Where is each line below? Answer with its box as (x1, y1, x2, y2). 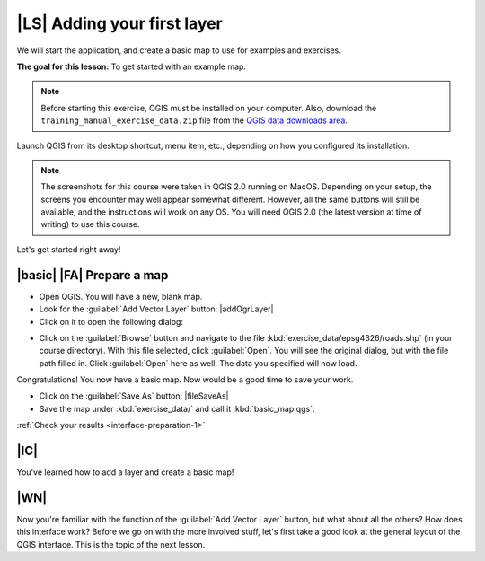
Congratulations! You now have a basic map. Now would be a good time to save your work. (16, 374, 354, 385)
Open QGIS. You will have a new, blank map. (39, 291, 203, 302)
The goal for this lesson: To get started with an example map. (16, 61, 247, 72)
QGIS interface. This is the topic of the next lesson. (16, 539, 206, 549)
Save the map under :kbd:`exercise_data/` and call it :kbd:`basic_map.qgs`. (39, 403, 315, 414)
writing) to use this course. (40, 219, 140, 230)
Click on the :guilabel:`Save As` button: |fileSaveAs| (39, 390, 229, 401)
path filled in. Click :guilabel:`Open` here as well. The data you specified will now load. (39, 357, 357, 368)
